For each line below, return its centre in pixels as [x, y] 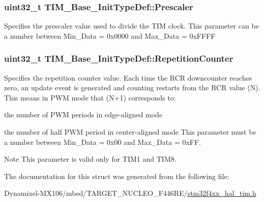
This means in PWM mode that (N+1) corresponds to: [90, 97]
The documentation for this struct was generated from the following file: [117, 176]
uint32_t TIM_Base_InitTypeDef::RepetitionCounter [119, 58]
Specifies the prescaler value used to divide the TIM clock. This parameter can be [131, 26]
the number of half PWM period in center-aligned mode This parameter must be [130, 132]
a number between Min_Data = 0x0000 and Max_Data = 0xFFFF [110, 35]
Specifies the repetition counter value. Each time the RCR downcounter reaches [128, 77]
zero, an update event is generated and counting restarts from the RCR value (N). [132, 87]
